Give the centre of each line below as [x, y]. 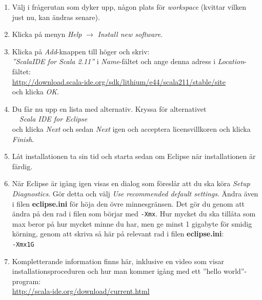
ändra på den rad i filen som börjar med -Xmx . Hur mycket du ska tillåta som [134, 214]
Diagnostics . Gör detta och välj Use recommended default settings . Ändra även [135, 193]
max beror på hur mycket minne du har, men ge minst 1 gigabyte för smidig [132, 223]
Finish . [23, 139]
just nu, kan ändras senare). [56, 17]
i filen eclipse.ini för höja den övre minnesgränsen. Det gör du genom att [128, 203]
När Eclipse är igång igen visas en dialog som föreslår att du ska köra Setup [131, 183]
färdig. [22, 166]
